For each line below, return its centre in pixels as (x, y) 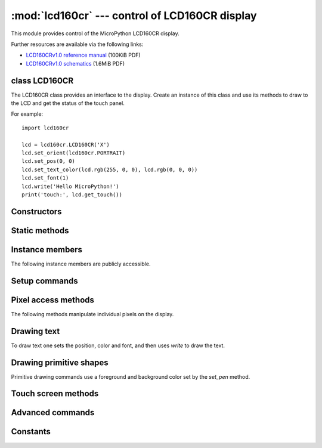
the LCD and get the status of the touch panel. (68, 103)
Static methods (40, 231)
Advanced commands (53, 413)
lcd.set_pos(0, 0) (49, 161)
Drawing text (35, 331)
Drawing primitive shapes (60, 362)
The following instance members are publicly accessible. (81, 264)
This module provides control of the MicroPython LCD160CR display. (95, 33)
